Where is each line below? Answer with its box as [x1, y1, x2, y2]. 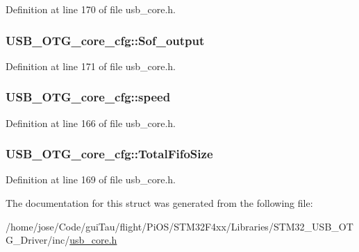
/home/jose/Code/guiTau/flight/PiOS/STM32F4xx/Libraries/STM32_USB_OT [6, 219, 353, 233]
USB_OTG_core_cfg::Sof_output [6, 31, 205, 49]
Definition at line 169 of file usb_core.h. [6, 172, 176, 187]
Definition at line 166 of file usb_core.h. [6, 115, 176, 130]
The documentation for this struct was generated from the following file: [6, 196, 313, 210]
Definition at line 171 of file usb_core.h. [6, 58, 176, 73]
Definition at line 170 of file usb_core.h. [6, 2, 176, 16]
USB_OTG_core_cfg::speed [6, 88, 171, 106]
